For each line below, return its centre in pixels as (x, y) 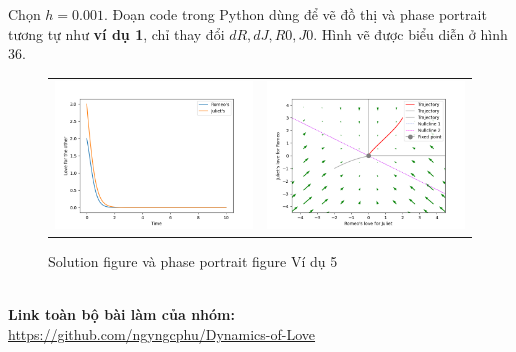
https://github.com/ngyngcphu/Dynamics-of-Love (162, 333)
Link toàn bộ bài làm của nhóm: (121, 314)
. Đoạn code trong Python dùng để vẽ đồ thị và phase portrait (295, 14)
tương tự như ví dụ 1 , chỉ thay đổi (116, 33)
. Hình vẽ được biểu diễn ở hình (410, 33)
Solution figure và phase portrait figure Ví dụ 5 (193, 261)
